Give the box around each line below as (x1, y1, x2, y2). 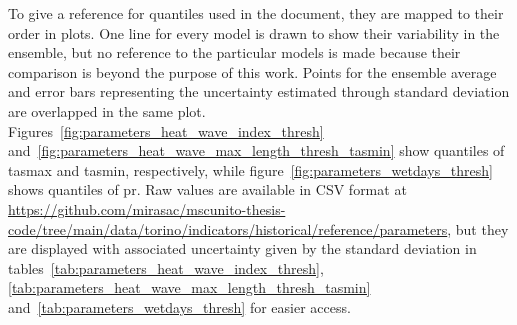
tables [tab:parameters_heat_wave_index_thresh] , (8, 257, 324, 278)
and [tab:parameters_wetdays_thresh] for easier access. (8, 296, 351, 317)
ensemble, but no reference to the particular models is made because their (8, 42, 461, 63)
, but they (447, 218, 509, 239)
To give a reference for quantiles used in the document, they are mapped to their (8, 3, 504, 23)
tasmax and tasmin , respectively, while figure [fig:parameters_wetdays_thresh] (8, 159, 493, 180)
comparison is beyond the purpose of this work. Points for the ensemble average (8, 61, 497, 82)
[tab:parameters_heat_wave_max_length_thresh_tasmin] (8, 277, 371, 298)
